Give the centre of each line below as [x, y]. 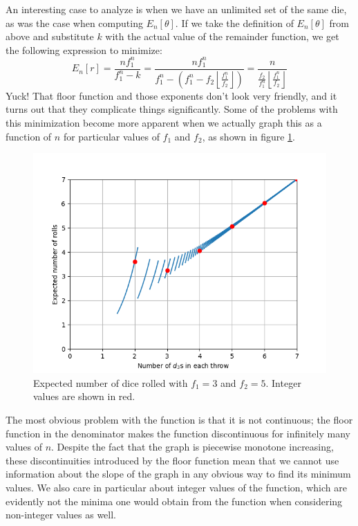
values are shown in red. [84, 396]
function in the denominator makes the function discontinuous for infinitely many [178, 433]
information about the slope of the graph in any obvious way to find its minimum [178, 474]
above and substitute [50, 36]
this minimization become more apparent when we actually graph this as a [164, 122]
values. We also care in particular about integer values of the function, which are [176, 487]
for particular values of [111, 136]
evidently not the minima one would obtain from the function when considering [174, 501]
